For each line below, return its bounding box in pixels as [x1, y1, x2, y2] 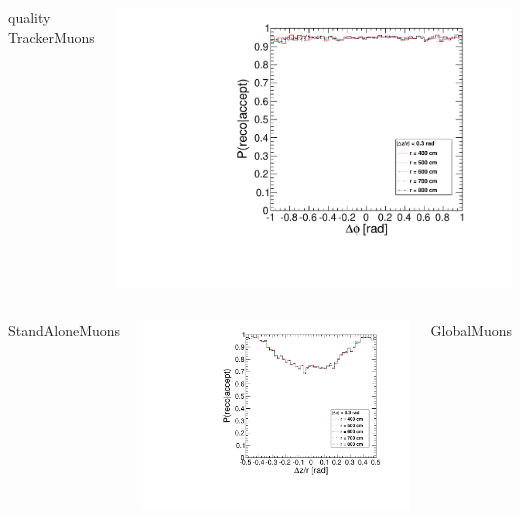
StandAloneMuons [8, 319, 121, 340]
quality [8, 7, 51, 27]
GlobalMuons [430, 319, 512, 340]
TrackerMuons [8, 26, 95, 47]
